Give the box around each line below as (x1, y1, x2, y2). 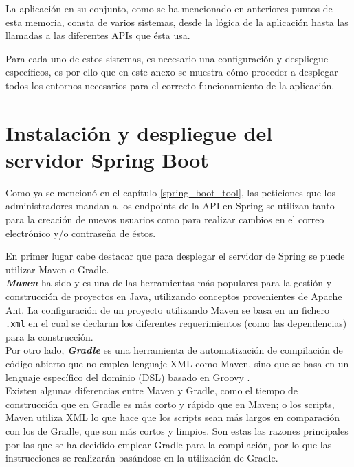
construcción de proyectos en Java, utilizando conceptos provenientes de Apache (5, 289, 342, 304)
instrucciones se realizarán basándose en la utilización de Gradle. (5, 451, 278, 465)
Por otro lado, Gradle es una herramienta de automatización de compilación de (5, 343, 343, 357)
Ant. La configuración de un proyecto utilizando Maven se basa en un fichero (5, 302, 330, 317)
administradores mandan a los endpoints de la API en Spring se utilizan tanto (5, 198, 335, 213)
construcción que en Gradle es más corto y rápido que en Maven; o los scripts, (5, 396, 335, 411)
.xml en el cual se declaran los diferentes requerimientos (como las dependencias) (5, 316, 347, 330)
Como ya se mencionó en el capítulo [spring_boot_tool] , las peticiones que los (5, 185, 335, 199)
